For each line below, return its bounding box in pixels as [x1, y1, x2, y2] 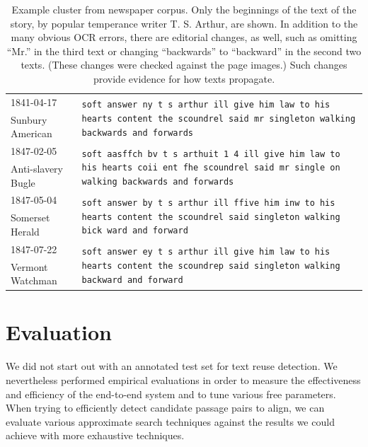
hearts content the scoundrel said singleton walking [81, 211, 340, 222]
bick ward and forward [81, 226, 188, 236]
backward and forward [81, 274, 183, 285]
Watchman [11, 273, 57, 288]
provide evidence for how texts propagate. [93, 71, 275, 86]
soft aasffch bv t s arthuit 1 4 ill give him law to [81, 149, 340, 159]
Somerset [11, 210, 50, 225]
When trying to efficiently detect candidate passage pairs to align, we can [6, 400, 325, 415]
